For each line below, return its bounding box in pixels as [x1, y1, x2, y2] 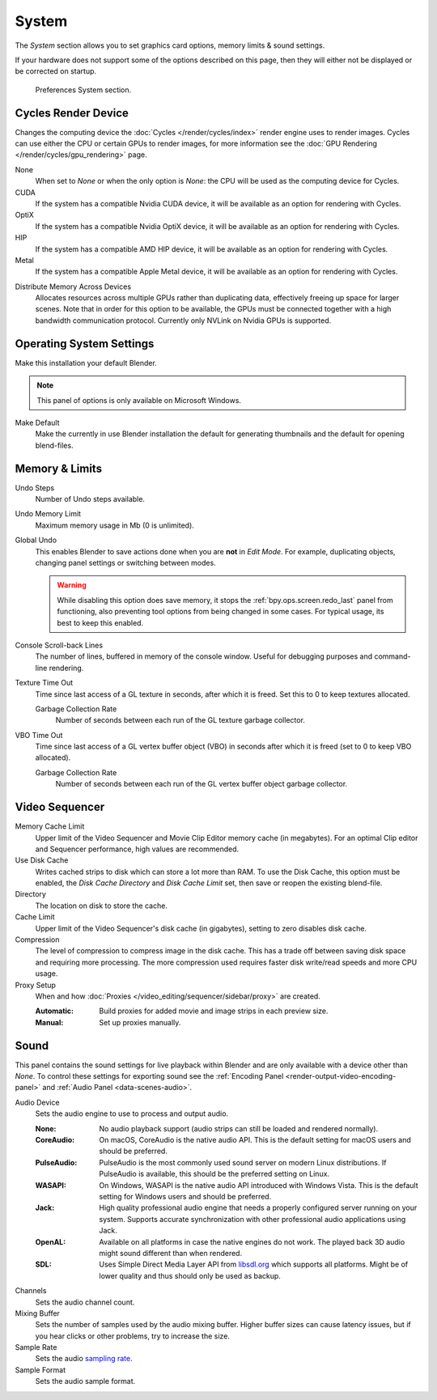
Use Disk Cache [15, 855, 69, 865]
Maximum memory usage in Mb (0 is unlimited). [35, 520, 194, 530]
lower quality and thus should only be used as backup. [99, 1271, 281, 1280]
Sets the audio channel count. [35, 1297, 135, 1307]
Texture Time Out [15, 678, 74, 688]
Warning [57, 580, 87, 590]
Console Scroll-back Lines [15, 640, 104, 650]
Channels [15, 1286, 47, 1296]
